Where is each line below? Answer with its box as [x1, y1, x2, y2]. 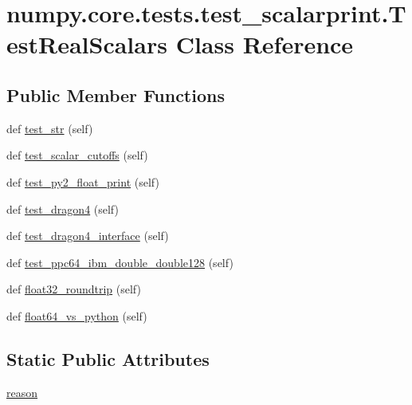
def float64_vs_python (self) [6, 307, 147, 324]
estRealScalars [6, 28, 167, 61]
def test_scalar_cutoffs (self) [6, 147, 148, 163]
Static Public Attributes [6, 346, 210, 371]
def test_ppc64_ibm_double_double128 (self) [6, 254, 233, 270]
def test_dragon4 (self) [6, 200, 119, 217]
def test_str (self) [6, 120, 93, 136]
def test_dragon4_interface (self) [6, 227, 169, 244]
